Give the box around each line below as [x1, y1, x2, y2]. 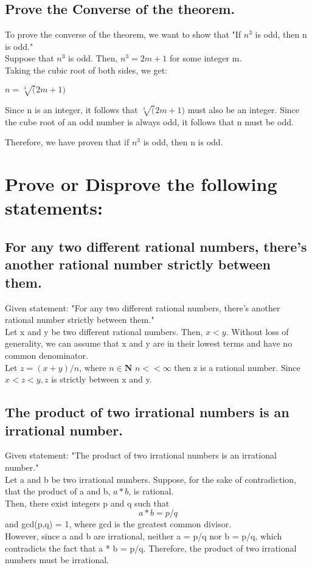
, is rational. [128, 485, 174, 497]
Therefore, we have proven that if [5, 136, 130, 148]
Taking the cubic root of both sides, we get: [5, 63, 167, 76]
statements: [5, 195, 103, 220]
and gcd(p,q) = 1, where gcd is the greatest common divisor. [5, 518, 232, 530]
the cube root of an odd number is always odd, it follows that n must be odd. [5, 115, 294, 128]
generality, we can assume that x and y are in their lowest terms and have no [5, 337, 293, 350]
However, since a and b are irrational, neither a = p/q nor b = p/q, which [5, 529, 282, 542]
